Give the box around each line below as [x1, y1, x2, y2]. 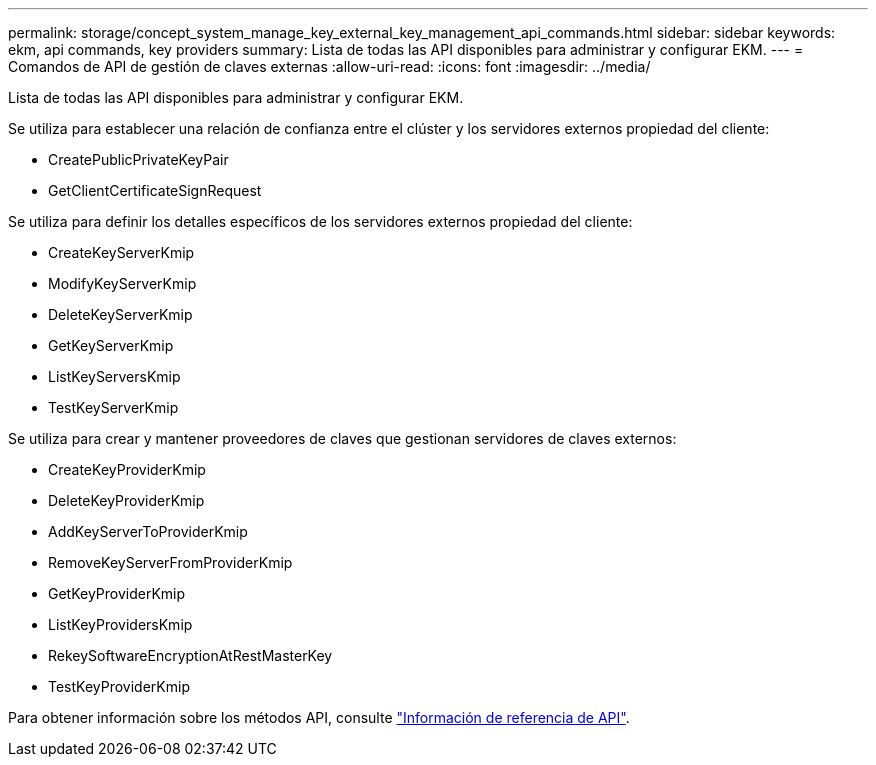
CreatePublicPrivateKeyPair [48, 151, 229, 168]
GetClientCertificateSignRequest [48, 182, 262, 199]
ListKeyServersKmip [48, 368, 181, 385]
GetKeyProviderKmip [48, 585, 186, 602]
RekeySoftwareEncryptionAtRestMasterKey [48, 647, 333, 664]
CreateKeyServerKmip [48, 244, 195, 261]
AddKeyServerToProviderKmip [48, 523, 248, 540]
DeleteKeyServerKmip [48, 306, 193, 323]
